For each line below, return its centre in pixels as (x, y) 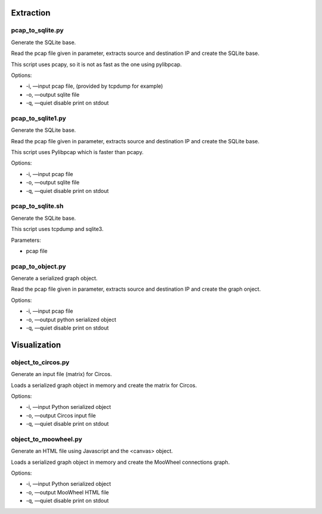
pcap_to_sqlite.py (37, 30)
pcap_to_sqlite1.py (39, 118)
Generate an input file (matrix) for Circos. (62, 374)
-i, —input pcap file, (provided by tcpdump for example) (95, 86)
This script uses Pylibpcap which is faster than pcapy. (77, 152)
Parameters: (26, 240)
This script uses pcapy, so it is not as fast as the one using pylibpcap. (96, 64)
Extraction (31, 13)
